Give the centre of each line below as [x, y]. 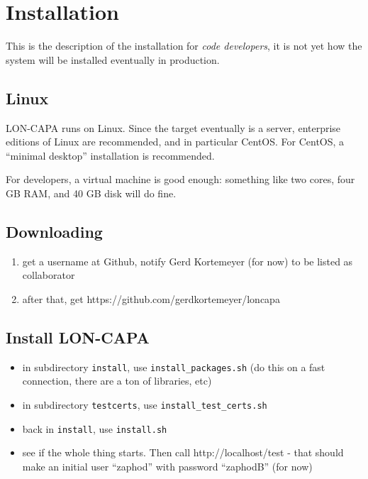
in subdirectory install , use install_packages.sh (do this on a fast [174, 367]
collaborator [49, 275]
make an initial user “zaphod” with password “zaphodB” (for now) [167, 466]
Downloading [54, 231]
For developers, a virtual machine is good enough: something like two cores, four [180, 179]
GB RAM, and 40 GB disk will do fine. [91, 193]
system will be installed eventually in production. [113, 59]
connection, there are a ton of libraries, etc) [117, 381]
